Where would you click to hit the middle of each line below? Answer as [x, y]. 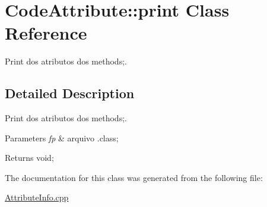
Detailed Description [70, 93]
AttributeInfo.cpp [37, 197]
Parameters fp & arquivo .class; [62, 138]
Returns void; [29, 158]
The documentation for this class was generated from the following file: [134, 177]
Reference [46, 33]
